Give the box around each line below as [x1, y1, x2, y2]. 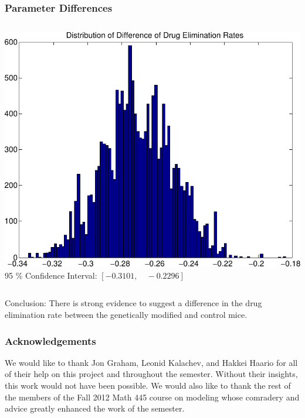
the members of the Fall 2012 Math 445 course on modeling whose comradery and [5, 390, 300, 403]
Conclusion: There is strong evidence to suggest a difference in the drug [5, 297, 262, 309]
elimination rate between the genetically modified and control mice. [5, 309, 248, 320]
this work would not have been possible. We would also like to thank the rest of [5, 379, 291, 391]
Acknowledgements [5, 333, 96, 348]
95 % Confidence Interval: [5, 269, 97, 281]
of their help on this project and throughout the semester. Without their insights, [5, 368, 298, 380]
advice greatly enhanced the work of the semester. [5, 402, 185, 414]
